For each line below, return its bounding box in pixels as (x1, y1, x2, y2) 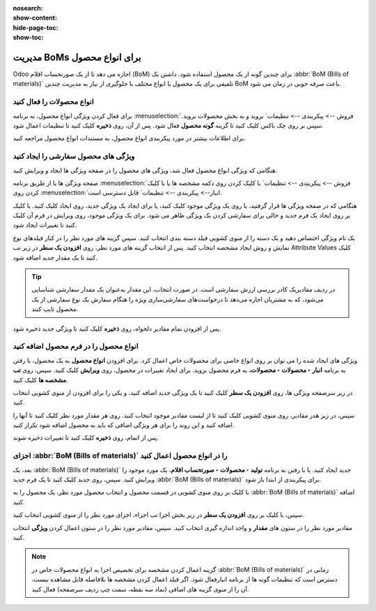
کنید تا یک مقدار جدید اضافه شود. (13, 253, 97, 262)
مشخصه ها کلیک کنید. (13, 375, 69, 384)
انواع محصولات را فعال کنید (13, 97, 94, 107)
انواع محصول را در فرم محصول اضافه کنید (13, 342, 139, 352)
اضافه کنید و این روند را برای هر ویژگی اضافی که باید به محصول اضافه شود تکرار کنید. (13, 421, 235, 429)
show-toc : (13, 33, 44, 42)
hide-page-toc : (13, 23, 58, 31)
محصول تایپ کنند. (31, 305, 79, 313)
